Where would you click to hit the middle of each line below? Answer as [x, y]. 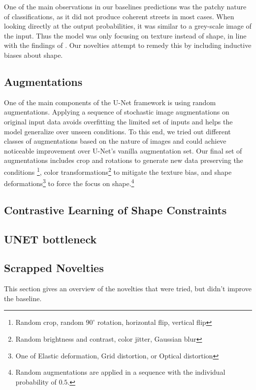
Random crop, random [49, 322]
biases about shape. [33, 55]
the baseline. [23, 298]
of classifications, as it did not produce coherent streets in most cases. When [119, 16]
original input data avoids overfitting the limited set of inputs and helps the [118, 121]
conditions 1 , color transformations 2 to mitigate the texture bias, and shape [118, 171]
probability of [36, 381]
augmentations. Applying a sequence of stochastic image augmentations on [117, 112]
